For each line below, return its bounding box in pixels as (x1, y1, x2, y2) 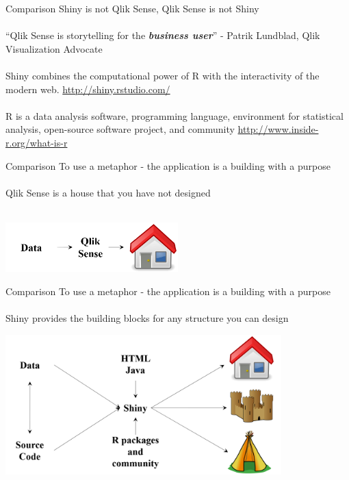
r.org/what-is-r (5, 135, 68, 149)
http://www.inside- (237, 122, 319, 136)
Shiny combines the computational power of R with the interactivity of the (5, 68, 320, 82)
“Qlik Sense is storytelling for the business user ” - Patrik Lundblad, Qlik (5, 28, 320, 42)
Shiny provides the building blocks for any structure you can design (5, 311, 289, 325)
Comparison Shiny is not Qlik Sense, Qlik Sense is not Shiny (5, 1, 259, 15)
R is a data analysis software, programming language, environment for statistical (5, 108, 344, 123)
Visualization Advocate (5, 41, 103, 55)
